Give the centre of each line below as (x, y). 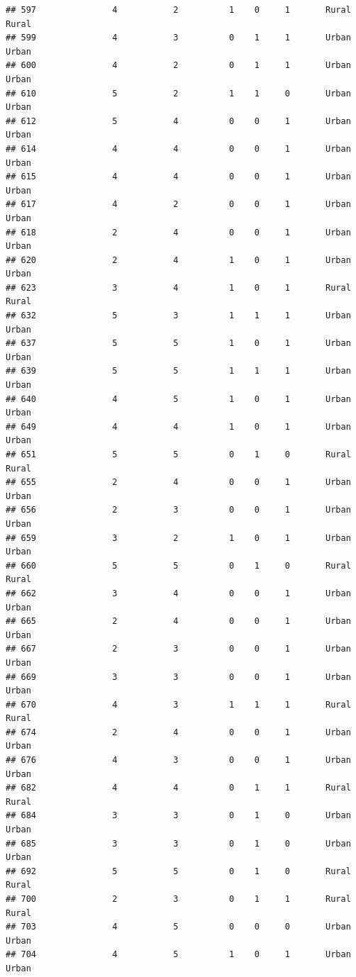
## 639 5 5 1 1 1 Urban (178, 371)
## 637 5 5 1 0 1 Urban (178, 344)
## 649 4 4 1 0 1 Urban (178, 426)
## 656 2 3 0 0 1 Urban (178, 510)
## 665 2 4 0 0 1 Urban (178, 621)
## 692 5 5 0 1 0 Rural (178, 871)
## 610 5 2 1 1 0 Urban (178, 93)
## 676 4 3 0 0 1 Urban (178, 760)
